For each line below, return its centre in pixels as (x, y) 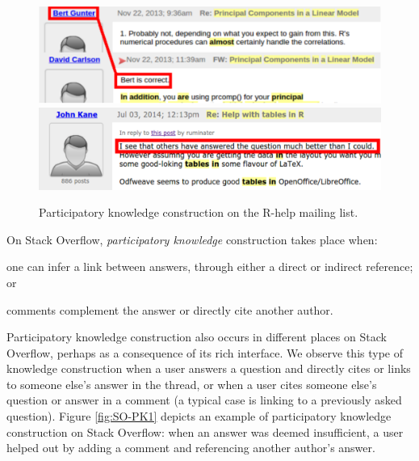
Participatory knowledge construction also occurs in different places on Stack (197, 337)
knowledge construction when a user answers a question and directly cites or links (209, 368)
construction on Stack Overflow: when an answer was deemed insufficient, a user (205, 431)
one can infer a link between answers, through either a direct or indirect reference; (210, 266)
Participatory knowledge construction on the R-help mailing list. (199, 212)
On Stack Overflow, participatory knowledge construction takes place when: (192, 239)
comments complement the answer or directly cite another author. (170, 309)
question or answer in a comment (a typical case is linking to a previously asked (204, 400)
